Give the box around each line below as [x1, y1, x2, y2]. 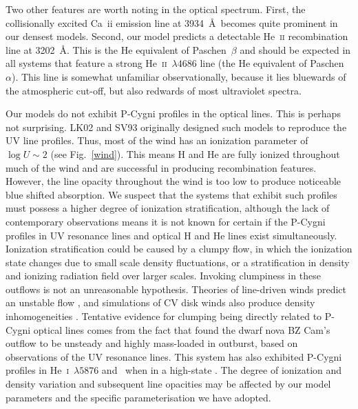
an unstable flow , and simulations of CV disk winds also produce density [6, 295, 315, 310]
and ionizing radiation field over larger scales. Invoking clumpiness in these [6, 268, 321, 283]
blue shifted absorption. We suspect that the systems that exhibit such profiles [6, 187, 337, 201]
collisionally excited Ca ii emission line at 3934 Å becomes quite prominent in [6, 15, 338, 30]
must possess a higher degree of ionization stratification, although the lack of [6, 201, 330, 215]
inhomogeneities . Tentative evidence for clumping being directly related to [6, 309, 322, 323]
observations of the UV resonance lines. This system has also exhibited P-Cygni [6, 349, 342, 363]
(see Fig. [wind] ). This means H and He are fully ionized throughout [50, 146, 340, 161]
